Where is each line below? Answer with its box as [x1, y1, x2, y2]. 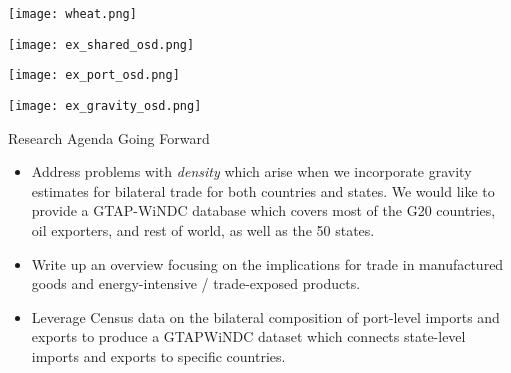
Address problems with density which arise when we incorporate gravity [31, 161, 472, 182]
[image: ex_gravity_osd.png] [8, 98, 202, 113]
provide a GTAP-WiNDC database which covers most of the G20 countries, [31, 200, 496, 221]
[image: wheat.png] [8, 7, 137, 21]
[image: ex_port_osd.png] [8, 68, 180, 83]
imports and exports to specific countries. [31, 345, 286, 366]
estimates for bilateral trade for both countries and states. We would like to [31, 180, 495, 201]
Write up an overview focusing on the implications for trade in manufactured [31, 253, 504, 274]
